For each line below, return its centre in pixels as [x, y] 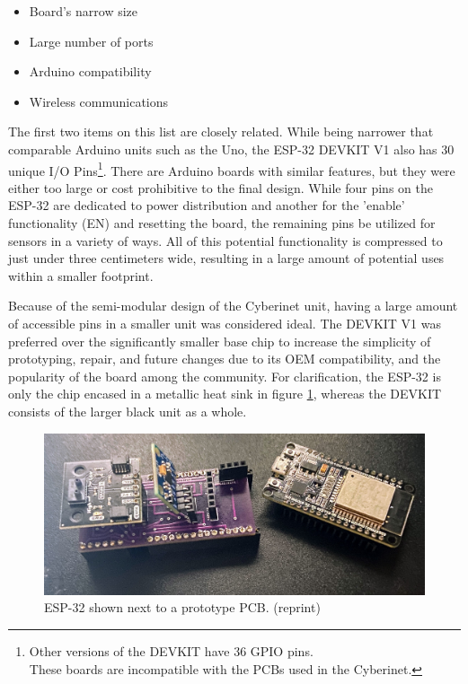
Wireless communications [99, 101]
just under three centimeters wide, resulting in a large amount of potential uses [226, 258]
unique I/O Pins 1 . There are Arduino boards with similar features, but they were [232, 169]
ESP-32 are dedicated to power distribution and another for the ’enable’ [207, 205]
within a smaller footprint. [81, 275]
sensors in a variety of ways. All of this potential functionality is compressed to [225, 240]
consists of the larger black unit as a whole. [128, 411]
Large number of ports [91, 41]
